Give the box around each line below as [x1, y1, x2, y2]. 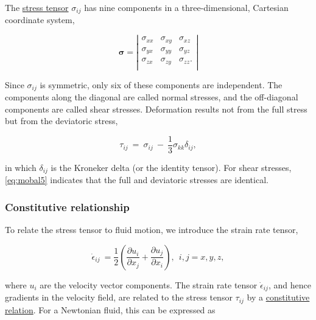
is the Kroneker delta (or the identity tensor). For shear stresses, [51, 161, 292, 174]
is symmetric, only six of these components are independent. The [40, 78, 283, 91]
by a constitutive [247, 291, 310, 304]
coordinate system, [5, 13, 75, 26]
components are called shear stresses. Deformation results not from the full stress [5, 102, 307, 115]
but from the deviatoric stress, [5, 114, 118, 127]
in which [5, 161, 37, 174]
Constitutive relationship [5, 199, 130, 214]
